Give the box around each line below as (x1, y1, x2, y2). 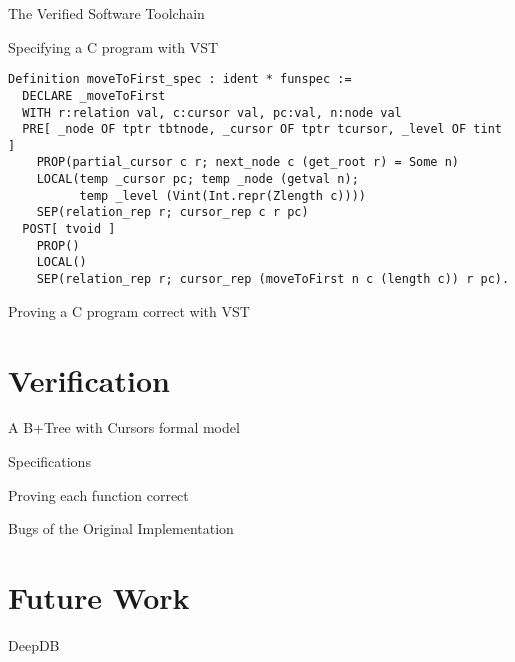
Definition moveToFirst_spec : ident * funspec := (8, 72, 352, 87)
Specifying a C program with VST (8, 36, 219, 57)
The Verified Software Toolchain (8, 3, 205, 23)
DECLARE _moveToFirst (22, 88, 166, 103)
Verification (8, 359, 170, 400)
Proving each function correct (8, 484, 189, 505)
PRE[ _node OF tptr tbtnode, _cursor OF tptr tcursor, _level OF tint (22, 122, 502, 137)
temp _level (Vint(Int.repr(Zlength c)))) (79, 188, 366, 203)
